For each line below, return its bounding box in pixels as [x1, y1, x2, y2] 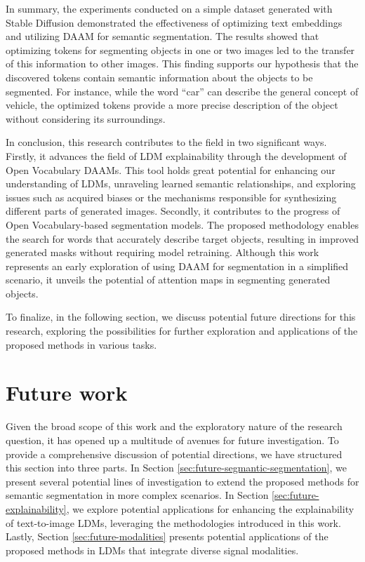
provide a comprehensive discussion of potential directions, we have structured [6, 446, 343, 461]
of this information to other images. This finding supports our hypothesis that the [6, 56, 359, 71]
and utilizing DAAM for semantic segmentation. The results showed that [6, 29, 319, 44]
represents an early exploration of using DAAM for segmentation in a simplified [6, 258, 349, 273]
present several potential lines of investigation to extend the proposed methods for [6, 474, 359, 488]
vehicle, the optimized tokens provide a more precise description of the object [6, 98, 338, 112]
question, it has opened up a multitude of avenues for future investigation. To [6, 432, 339, 447]
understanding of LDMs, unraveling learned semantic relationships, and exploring [6, 176, 356, 191]
